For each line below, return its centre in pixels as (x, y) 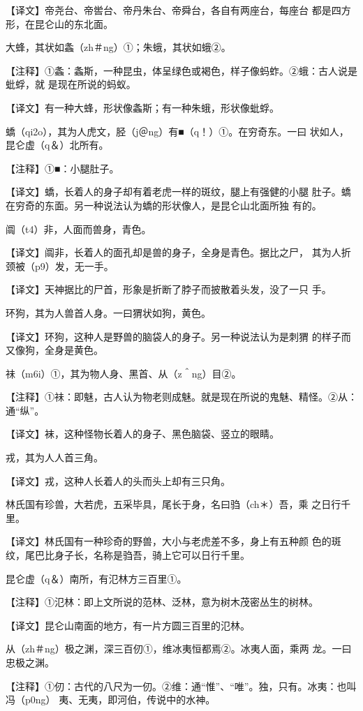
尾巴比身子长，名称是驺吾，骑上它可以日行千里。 (137, 555)
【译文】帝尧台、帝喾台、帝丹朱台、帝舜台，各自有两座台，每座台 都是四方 (178, 10)
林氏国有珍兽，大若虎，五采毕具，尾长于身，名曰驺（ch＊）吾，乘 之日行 (173, 504)
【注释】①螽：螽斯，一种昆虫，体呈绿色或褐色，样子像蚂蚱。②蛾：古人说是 (181, 70)
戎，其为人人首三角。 (54, 457)
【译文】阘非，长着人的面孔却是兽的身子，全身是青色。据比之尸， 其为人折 (178, 252)
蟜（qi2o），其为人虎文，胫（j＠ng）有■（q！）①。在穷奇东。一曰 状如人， (177, 131)
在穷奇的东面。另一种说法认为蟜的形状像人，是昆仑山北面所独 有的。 (164, 205)
